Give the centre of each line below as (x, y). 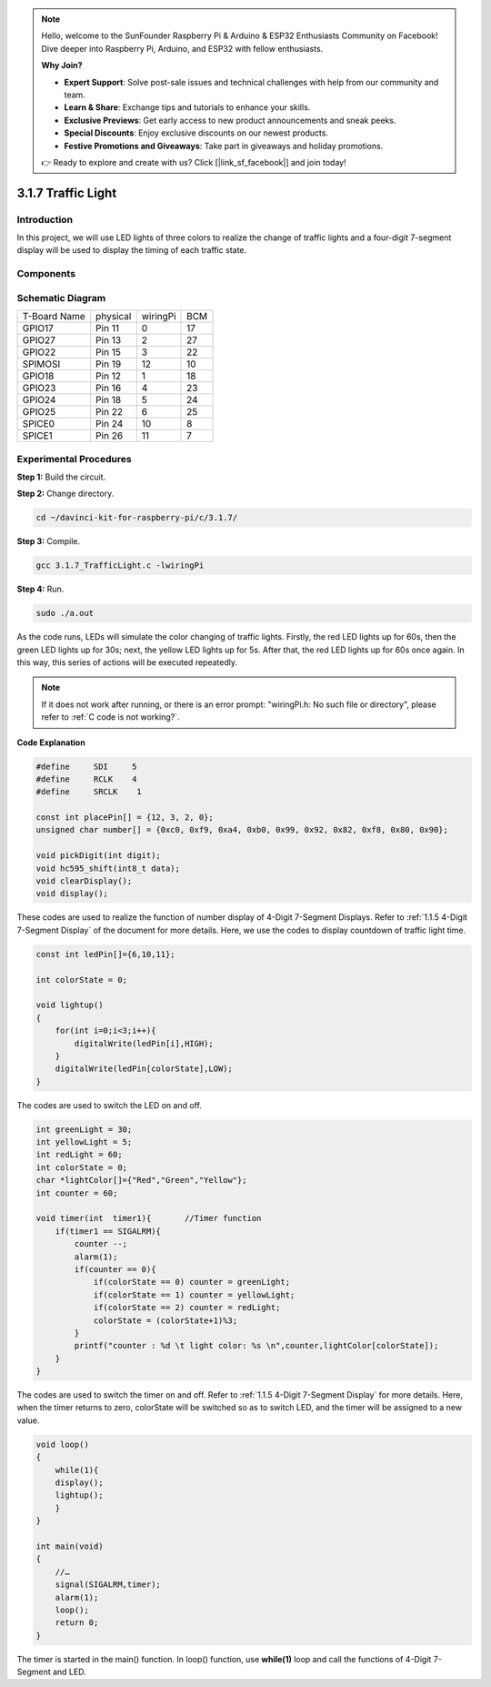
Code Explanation (51, 742)
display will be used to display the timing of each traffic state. (132, 250)
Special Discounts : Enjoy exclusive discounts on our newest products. (196, 133)
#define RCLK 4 (86, 779)
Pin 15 (109, 352)
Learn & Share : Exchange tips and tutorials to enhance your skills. (187, 107)
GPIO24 (39, 400)
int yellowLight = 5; (84, 1142)
